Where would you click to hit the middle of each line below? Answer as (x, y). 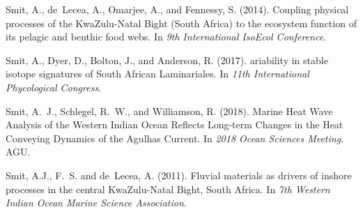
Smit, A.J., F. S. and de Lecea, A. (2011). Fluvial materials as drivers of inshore (179, 175)
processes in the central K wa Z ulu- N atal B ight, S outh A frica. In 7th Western (168, 189)
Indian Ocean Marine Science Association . (96, 203)
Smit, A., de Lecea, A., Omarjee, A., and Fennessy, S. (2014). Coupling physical (177, 9)
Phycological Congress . (54, 87)
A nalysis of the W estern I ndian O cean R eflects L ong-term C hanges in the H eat (175, 124)
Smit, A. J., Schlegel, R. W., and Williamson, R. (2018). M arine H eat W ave (169, 111)
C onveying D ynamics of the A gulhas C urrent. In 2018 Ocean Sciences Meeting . (175, 138)
